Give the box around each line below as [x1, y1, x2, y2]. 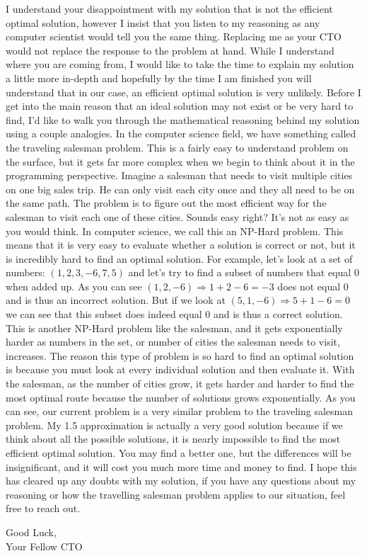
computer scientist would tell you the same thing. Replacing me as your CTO [6, 29, 342, 44]
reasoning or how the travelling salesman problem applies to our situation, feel [6, 487, 346, 501]
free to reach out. [6, 501, 81, 516]
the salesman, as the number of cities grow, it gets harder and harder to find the [6, 376, 354, 391]
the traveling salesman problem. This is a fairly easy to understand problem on [6, 140, 349, 154]
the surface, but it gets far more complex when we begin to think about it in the [6, 154, 355, 169]
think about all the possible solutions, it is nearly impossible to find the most [6, 431, 341, 446]
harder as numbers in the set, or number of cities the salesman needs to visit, [6, 334, 340, 349]
